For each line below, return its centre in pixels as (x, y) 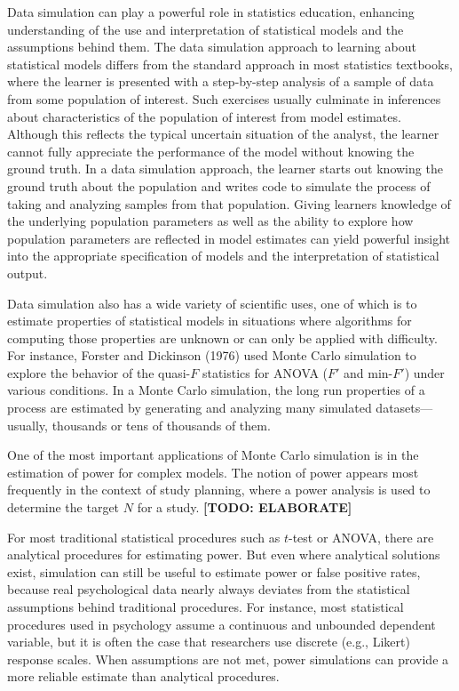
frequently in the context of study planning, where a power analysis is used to (219, 490)
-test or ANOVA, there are (361, 537)
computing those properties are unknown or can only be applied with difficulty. (222, 337)
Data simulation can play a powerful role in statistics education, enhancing (211, 12)
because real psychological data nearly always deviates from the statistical (209, 589)
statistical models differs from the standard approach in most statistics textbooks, (230, 64)
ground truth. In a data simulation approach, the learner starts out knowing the (225, 169)
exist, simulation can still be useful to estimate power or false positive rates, (214, 571)
